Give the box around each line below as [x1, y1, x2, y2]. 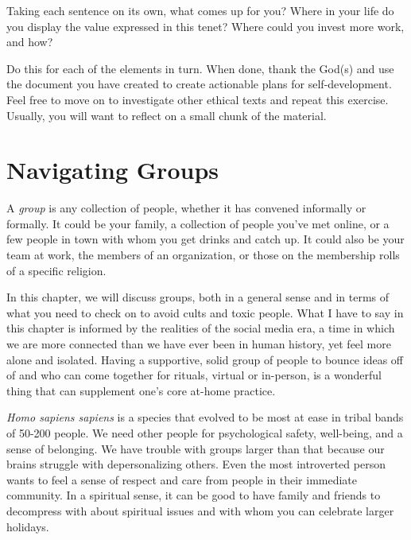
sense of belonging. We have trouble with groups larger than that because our [6, 440, 385, 456]
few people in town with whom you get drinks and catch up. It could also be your [6, 231, 405, 247]
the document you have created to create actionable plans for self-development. [6, 76, 392, 92]
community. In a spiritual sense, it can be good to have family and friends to [6, 487, 381, 503]
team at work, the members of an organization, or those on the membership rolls [6, 247, 400, 263]
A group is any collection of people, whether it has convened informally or [6, 200, 366, 216]
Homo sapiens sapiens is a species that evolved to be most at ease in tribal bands [6, 409, 404, 425]
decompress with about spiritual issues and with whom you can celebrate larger [6, 502, 394, 519]
